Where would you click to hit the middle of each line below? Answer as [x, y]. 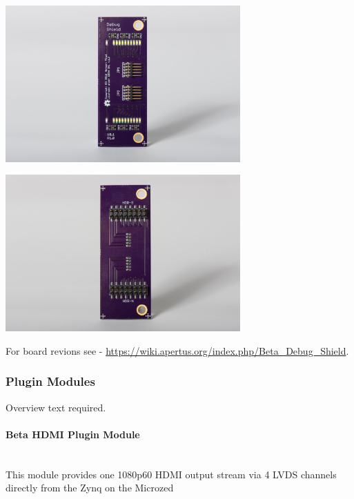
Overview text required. [56, 407]
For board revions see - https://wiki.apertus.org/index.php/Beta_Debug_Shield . [177, 350]
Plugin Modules [50, 381]
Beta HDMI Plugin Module [73, 434]
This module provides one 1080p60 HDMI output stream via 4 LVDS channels [171, 474]
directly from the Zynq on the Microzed [90, 488]
